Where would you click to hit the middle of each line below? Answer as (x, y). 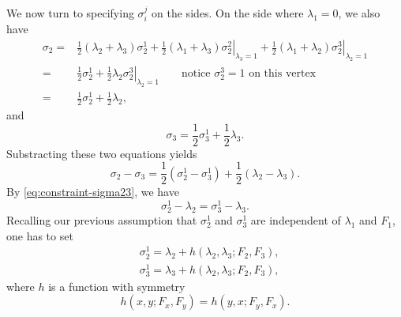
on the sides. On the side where (228, 13)
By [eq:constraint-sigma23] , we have (93, 192)
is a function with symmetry (117, 286)
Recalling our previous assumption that (102, 220)
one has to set (40, 235)
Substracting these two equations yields (102, 153)
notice (196, 73)
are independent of (296, 220)
